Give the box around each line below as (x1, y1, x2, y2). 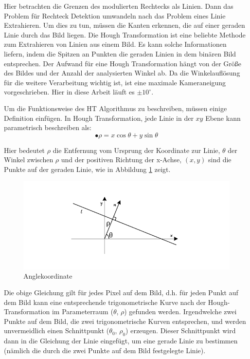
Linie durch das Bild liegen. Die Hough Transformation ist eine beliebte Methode (4, 29, 246, 39)
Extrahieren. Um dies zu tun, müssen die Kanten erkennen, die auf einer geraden (4, 20, 245, 30)
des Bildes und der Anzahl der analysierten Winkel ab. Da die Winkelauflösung (4, 68, 240, 78)
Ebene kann (205, 113, 241, 123)
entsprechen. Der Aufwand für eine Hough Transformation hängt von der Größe (4, 58, 242, 68)
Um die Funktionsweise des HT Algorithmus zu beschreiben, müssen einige (4, 103, 227, 113)
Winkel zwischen (4, 154, 54, 165)
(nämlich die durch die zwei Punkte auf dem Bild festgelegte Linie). (4, 345, 206, 355)
